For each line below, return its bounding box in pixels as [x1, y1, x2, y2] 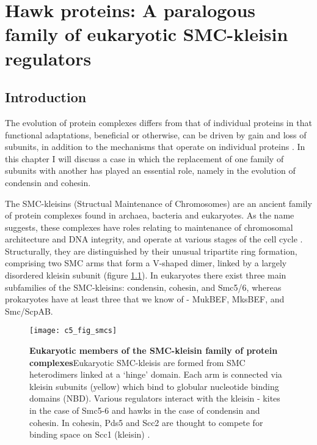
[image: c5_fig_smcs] [29, 326, 117, 335]
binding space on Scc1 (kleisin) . [29, 428, 150, 441]
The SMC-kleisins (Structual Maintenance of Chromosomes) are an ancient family [5, 196, 312, 209]
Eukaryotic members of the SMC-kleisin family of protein [29, 344, 278, 357]
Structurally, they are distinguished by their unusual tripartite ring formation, [5, 244, 297, 257]
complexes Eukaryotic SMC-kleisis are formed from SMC [29, 356, 246, 368]
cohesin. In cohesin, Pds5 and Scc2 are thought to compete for [29, 416, 263, 428]
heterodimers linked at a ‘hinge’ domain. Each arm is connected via [29, 368, 282, 381]
